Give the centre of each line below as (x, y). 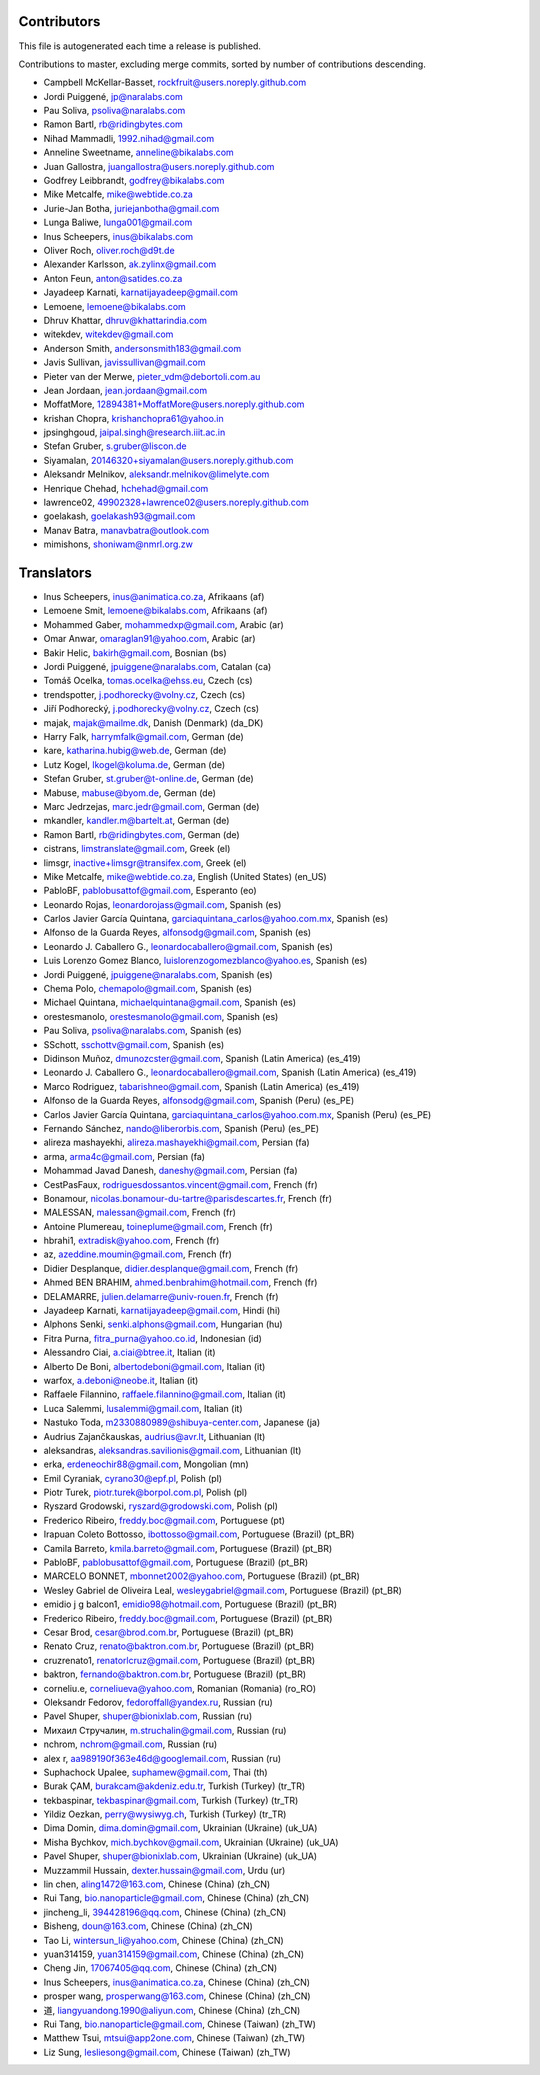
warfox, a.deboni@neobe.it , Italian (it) (121, 1380)
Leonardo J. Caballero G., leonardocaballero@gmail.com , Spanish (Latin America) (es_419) (230, 1072)
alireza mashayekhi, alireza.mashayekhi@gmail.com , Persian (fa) (176, 1142)
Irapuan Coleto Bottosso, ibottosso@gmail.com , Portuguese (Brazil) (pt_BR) (199, 1534)
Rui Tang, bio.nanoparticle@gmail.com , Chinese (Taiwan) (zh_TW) (180, 2024)
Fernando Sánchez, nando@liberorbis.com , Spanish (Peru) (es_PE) (181, 1128)
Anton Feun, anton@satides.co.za (113, 278)
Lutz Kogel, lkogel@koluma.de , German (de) (134, 764)
